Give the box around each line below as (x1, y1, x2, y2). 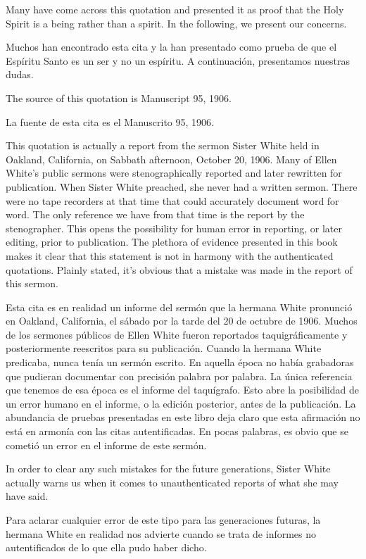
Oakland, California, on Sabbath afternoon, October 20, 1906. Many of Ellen (6, 151, 337, 166)
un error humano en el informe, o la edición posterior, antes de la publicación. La (6, 396, 356, 410)
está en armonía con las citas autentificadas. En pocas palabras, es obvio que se (6, 424, 348, 439)
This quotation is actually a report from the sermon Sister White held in (6, 138, 320, 153)
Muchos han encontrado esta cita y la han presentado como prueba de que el (6, 39, 337, 54)
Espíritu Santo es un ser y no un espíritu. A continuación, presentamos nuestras (6, 53, 351, 68)
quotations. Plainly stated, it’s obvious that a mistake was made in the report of (6, 262, 353, 277)
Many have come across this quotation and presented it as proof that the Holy (6, 2, 344, 16)
